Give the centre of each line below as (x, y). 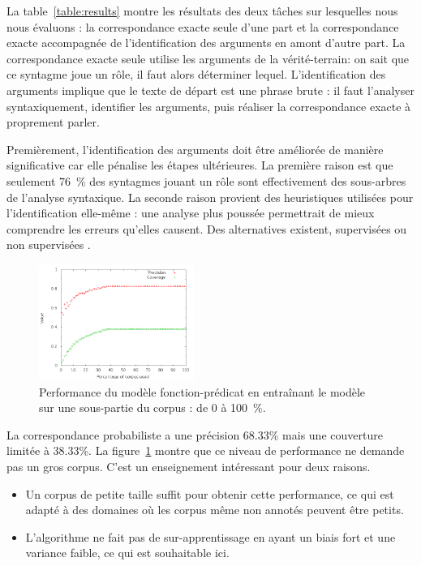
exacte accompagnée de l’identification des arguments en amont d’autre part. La (206, 43)
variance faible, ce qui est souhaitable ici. (127, 553)
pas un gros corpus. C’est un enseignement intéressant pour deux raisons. (189, 466)
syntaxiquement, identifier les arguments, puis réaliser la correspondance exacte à (209, 106)
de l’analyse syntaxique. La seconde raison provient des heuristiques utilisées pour (210, 197)
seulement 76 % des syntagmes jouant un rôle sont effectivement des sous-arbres (206, 180)
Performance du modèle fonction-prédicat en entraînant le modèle (202, 391)
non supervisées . (49, 244)
